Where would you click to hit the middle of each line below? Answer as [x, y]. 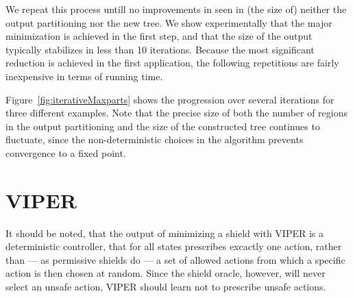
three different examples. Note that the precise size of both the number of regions [177, 113]
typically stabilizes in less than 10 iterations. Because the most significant [160, 49]
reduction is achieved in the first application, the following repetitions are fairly [172, 63]
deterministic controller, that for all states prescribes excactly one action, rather [174, 246]
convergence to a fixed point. [66, 152]
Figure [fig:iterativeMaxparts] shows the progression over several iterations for [170, 99]
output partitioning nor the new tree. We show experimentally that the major [169, 22]
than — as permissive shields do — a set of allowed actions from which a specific [175, 259]
